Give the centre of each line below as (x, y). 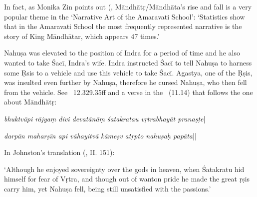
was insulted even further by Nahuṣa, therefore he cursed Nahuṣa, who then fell (126, 82)
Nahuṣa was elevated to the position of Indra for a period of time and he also (122, 53)
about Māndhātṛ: (30, 102)
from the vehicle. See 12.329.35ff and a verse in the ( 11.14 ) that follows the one (128, 92)
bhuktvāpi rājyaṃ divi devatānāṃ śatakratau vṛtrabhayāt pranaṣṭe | (105, 118)
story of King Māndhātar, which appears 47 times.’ (82, 36)
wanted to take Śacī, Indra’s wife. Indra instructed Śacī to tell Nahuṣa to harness (128, 62)
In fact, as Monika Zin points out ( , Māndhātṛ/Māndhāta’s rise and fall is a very (128, 6)
